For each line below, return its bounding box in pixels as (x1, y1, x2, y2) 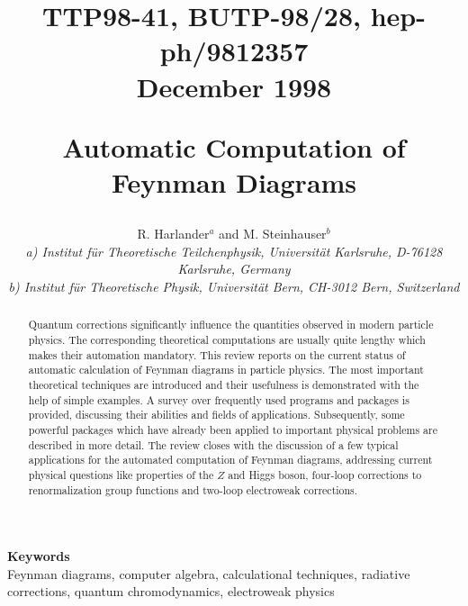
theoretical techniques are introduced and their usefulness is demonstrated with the (28, 376, 419, 392)
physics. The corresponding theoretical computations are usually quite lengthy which (28, 331, 426, 347)
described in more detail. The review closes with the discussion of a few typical (28, 437, 399, 452)
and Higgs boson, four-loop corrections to (228, 466, 422, 482)
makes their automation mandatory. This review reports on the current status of (28, 347, 406, 362)
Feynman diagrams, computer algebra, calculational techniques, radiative (7, 564, 410, 583)
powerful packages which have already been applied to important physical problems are (28, 421, 437, 437)
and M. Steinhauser (219, 224, 327, 243)
